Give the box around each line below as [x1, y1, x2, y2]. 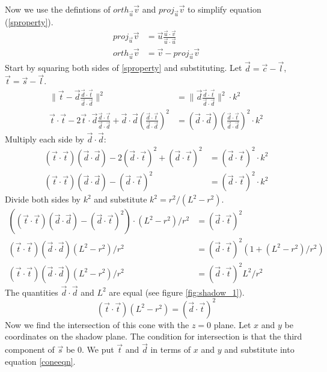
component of [5, 343, 55, 356]
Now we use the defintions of [5, 3, 111, 15]
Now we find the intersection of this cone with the [5, 318, 189, 331]
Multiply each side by [5, 132, 84, 145]
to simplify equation [188, 3, 261, 15]
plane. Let [213, 318, 251, 331]
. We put [82, 343, 114, 356]
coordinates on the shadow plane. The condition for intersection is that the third [5, 330, 302, 343]
